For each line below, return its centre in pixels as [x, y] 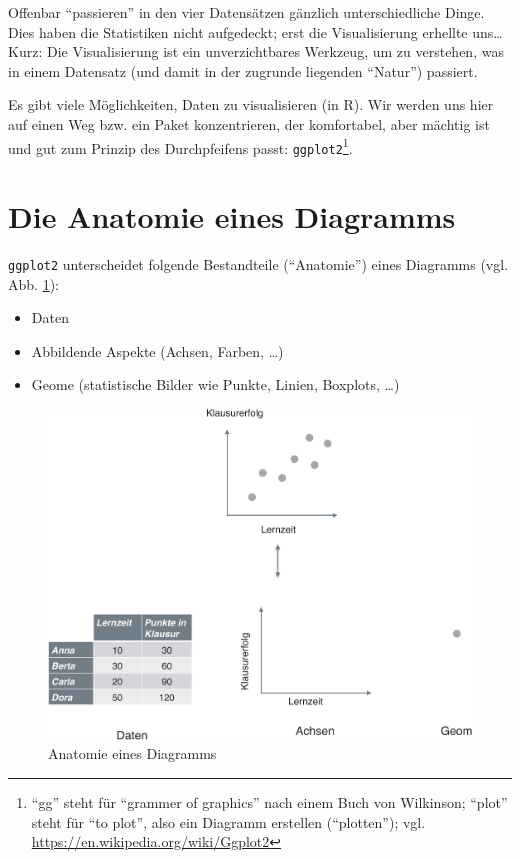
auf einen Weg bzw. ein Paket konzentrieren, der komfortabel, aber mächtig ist [249, 123]
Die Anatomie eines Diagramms [232, 216]
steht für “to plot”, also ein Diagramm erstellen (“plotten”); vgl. [228, 821]
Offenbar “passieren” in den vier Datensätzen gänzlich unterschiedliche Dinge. [246, 12]
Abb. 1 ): [33, 283]
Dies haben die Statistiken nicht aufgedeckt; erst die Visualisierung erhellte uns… [255, 31]
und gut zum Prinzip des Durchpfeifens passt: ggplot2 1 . [180, 146]
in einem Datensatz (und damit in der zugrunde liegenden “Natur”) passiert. [243, 70]
